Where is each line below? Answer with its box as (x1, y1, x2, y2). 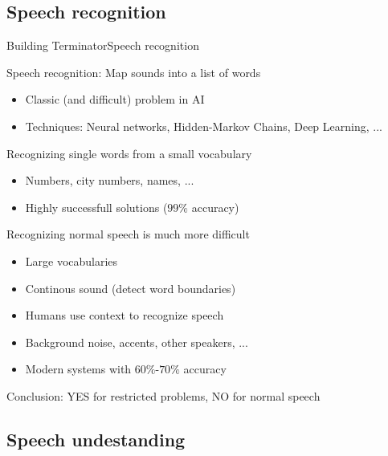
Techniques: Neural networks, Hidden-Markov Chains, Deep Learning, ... (25, 117, 382, 134)
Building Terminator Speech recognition (6, 37, 199, 54)
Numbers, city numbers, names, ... (25, 172, 194, 189)
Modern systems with (25, 360, 132, 377)
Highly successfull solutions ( (25, 198, 168, 215)
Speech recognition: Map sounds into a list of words (6, 63, 261, 80)
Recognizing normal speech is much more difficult (6, 226, 250, 242)
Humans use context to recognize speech (25, 307, 224, 324)
